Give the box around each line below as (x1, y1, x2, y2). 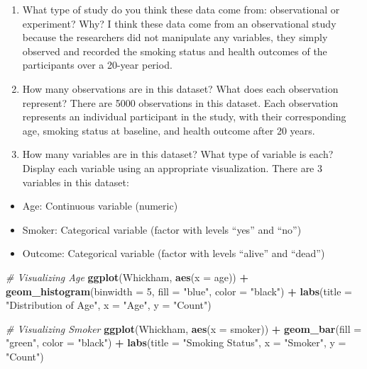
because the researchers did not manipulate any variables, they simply (22, 30, 328, 45)
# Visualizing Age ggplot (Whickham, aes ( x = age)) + (6, 269, 248, 284)
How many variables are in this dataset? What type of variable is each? (22, 147, 334, 161)
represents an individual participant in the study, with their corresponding (22, 109, 346, 124)
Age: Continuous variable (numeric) (22, 198, 178, 213)
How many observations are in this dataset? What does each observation (22, 81, 339, 96)
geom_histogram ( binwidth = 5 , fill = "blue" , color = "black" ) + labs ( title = (6, 283, 352, 298)
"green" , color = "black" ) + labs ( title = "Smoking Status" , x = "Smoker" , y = (6, 335, 346, 350)
